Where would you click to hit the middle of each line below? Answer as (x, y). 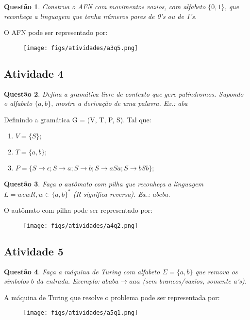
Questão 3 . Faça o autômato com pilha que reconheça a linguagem (104, 184)
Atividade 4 (34, 73)
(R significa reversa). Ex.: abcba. (122, 194)
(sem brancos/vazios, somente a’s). (194, 281)
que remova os (217, 271)
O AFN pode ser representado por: (56, 32)
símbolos (16, 281)
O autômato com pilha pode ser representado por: (78, 210)
